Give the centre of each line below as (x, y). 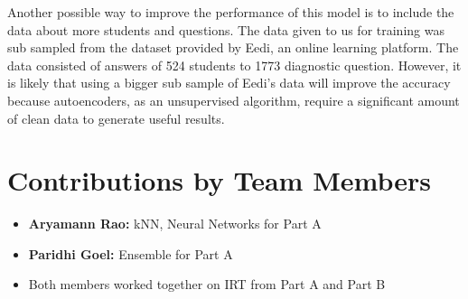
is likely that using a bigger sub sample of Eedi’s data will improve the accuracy (229, 83)
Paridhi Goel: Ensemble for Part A (131, 253)
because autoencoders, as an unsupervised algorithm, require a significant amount (234, 100)
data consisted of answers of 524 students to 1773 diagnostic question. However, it (234, 65)
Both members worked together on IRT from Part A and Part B (207, 284)
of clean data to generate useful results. (116, 118)
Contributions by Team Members (219, 180)
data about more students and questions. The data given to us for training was (226, 29)
